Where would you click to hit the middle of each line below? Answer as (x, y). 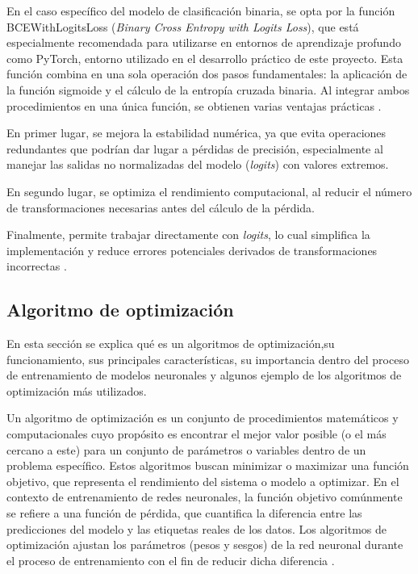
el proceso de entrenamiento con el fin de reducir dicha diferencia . (171, 560)
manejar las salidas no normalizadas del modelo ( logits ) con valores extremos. (198, 164)
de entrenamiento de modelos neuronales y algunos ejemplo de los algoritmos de (204, 375)
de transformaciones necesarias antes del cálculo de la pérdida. (161, 207)
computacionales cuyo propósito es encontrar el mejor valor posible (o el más (196, 434)
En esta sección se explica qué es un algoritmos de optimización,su (171, 344)
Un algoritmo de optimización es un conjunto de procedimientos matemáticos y (203, 418)
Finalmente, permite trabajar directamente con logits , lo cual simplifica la (188, 235)
